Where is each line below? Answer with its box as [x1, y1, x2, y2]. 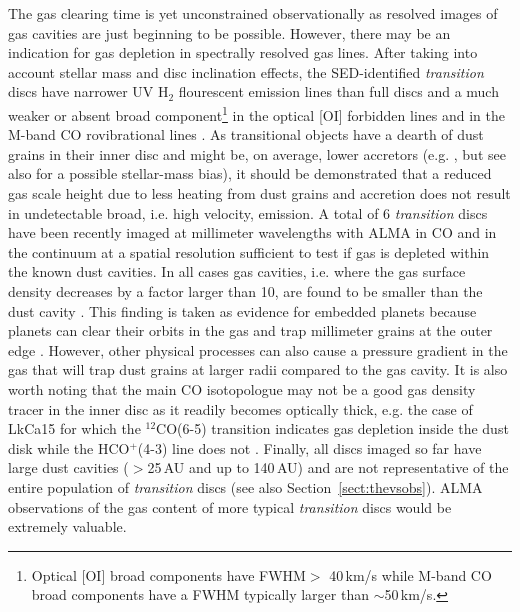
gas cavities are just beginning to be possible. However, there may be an [8, 22, 451, 43]
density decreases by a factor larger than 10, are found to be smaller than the [8, 280, 483, 301]
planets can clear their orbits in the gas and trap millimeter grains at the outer [8, 320, 493, 341]
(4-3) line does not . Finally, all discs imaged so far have [137, 437, 482, 458]
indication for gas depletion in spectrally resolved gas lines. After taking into [8, 42, 478, 63]
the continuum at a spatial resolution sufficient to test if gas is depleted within [8, 241, 490, 262]
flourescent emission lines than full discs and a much [178, 81, 499, 102]
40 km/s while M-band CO [329, 564, 492, 585]
